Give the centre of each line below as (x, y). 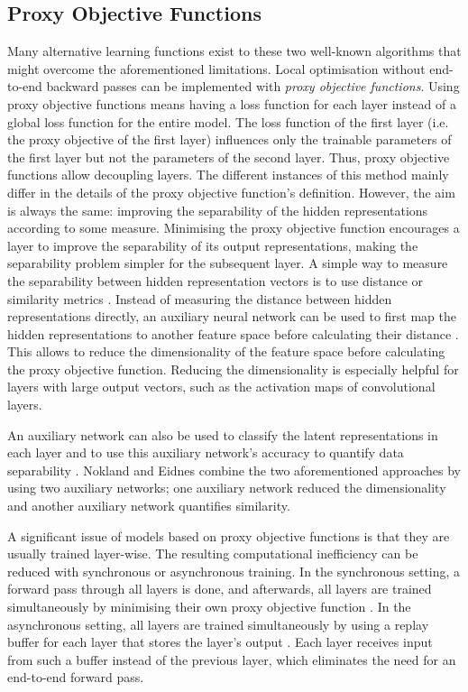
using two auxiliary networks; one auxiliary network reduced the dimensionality (227, 488)
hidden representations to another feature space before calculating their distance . (233, 333)
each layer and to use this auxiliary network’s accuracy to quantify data (206, 452)
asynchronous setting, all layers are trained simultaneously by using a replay (218, 624)
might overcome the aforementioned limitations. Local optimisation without (216, 68)
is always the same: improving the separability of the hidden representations (218, 210)
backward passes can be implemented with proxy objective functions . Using (253, 86)
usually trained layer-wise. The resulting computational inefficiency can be (213, 554)
